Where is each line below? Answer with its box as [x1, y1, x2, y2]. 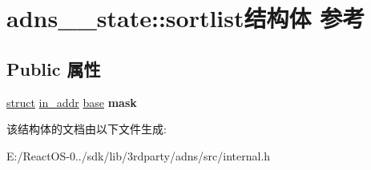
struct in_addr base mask [6, 93, 137, 110]
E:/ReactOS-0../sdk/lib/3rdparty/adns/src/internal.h [6, 147, 271, 164]
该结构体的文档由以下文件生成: [6, 121, 167, 137]
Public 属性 [6, 56, 101, 81]
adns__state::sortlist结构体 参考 [6, 2, 365, 34]
